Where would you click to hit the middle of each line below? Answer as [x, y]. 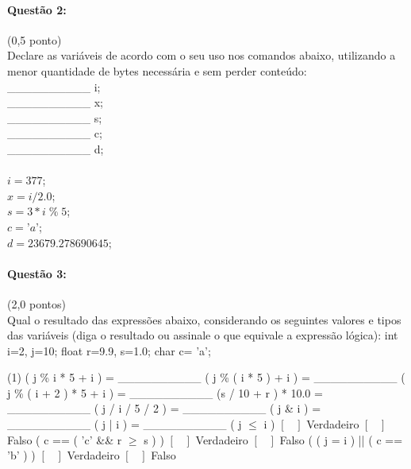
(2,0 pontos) [36, 303]
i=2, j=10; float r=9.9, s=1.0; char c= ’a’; [109, 350]
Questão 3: [37, 273]
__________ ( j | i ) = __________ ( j [125, 424]
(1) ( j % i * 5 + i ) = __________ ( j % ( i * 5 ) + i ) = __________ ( [206, 377]
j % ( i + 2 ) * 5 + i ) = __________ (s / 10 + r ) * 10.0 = [165, 392]
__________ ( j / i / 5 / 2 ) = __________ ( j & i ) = [164, 408]
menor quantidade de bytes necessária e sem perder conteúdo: [157, 70]
